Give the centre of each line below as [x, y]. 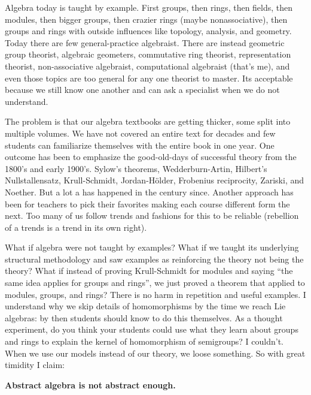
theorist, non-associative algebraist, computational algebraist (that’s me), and [147, 66]
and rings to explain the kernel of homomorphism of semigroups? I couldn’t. [144, 341]
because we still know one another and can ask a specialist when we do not [142, 90]
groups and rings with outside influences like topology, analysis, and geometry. [148, 31]
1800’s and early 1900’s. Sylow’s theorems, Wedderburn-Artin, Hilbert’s [136, 168]
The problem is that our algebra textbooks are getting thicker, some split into [148, 121]
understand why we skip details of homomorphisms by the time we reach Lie [145, 306]
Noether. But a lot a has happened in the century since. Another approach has [149, 192]
